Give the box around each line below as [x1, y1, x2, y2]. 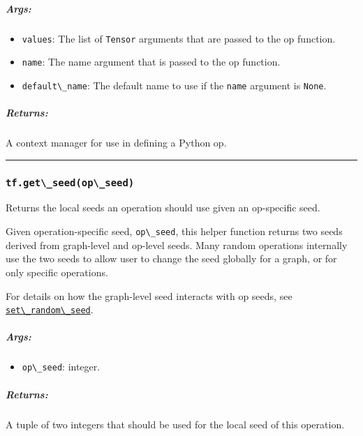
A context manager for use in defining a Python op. [6, 135, 227, 150]
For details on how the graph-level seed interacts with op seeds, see [6, 288, 292, 303]
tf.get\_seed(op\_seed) [6, 176, 135, 188]
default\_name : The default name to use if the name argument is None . [22, 77, 327, 92]
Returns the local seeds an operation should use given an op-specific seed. [6, 200, 320, 215]
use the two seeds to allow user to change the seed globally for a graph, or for [6, 251, 337, 266]
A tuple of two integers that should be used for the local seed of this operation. [6, 416, 345, 431]
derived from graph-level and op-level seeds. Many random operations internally [6, 237, 348, 252]
